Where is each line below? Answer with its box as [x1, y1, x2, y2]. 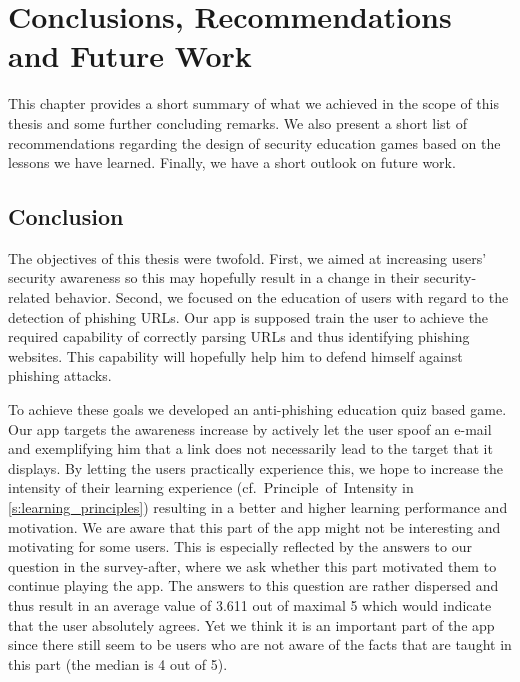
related [8, 287, 51, 308]
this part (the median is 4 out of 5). [8, 653, 228, 674]
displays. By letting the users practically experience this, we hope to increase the [8, 457, 504, 478]
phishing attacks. [8, 365, 112, 386]
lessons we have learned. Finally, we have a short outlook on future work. [8, 152, 456, 173]
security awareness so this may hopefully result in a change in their [8, 267, 420, 288]
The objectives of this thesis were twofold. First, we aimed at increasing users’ [8, 247, 487, 268]
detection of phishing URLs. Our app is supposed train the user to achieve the [8, 306, 489, 327]
